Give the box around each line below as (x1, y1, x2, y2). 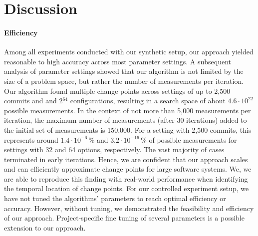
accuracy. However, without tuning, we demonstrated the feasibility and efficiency (4, 203, 254, 213)
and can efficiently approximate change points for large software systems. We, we (4, 164, 252, 174)
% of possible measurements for (141, 134, 237, 145)
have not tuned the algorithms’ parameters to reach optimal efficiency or (4, 193, 226, 204)
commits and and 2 (4, 95, 63, 106)
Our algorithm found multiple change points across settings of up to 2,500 (4, 85, 231, 96)
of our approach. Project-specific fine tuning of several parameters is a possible (4, 213, 245, 223)
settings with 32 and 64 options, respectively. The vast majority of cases (4, 144, 225, 155)
